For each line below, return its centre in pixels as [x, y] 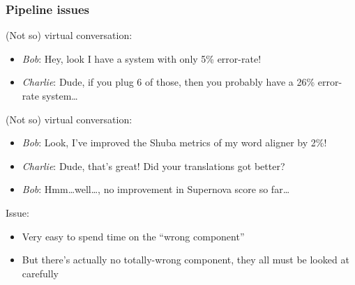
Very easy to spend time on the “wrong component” [133, 236]
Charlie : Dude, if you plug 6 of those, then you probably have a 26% [168, 82]
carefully [40, 273]
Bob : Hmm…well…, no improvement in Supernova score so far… [156, 189]
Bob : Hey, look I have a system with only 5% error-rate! [142, 58]
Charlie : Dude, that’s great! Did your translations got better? [153, 165]
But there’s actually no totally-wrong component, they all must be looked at [186, 260]
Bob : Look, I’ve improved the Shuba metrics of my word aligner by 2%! [174, 142]
